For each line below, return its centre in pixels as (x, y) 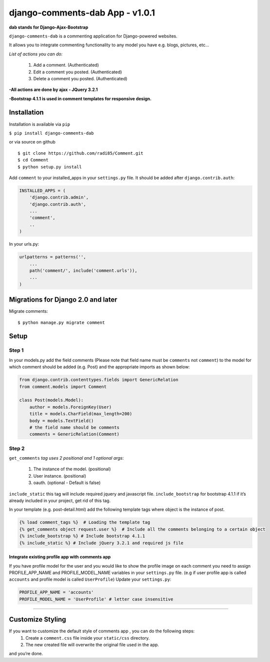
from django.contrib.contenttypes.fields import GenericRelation (99, 380)
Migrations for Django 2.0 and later (63, 300)
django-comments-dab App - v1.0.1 (82, 13)
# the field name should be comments (74, 427)
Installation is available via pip (40, 124)
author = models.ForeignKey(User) (71, 407)
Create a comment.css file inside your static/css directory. (88, 638)
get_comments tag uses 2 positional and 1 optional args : (66, 458)
